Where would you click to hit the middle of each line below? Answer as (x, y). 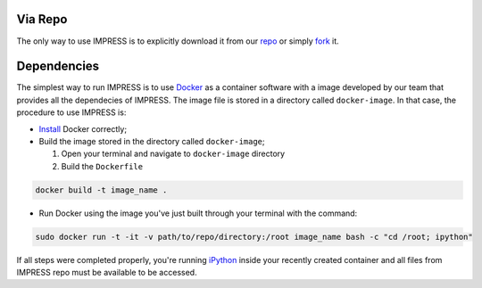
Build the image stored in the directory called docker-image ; (152, 141)
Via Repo (42, 19)
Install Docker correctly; (83, 128)
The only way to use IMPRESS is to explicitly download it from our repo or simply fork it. (178, 41)
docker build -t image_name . (101, 190)
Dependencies (58, 66)
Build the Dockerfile (102, 166)
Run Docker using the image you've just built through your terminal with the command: (198, 213)
